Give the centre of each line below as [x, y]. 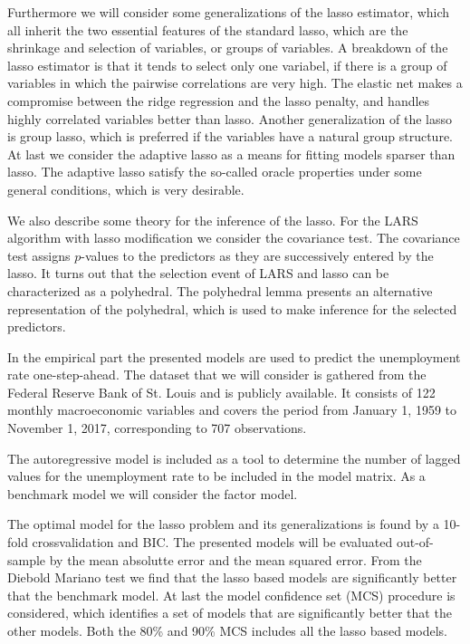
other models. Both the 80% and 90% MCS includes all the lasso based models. [227, 630]
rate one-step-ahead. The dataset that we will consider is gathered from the [217, 375]
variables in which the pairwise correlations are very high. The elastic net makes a [235, 83]
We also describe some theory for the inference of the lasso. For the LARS [213, 220]
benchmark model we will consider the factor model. [153, 493]
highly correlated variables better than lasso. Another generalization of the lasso [230, 118]
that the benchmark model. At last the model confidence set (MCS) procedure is [231, 595]
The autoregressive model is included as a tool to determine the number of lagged [234, 458]
